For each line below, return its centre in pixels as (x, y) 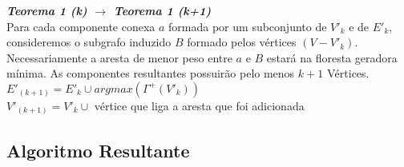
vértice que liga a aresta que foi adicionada (199, 105)
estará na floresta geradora (332, 57)
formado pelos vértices (242, 42)
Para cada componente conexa (81, 26)
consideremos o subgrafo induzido (89, 42)
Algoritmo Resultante (98, 150)
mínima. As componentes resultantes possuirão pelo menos (151, 73)
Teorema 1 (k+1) (162, 10)
